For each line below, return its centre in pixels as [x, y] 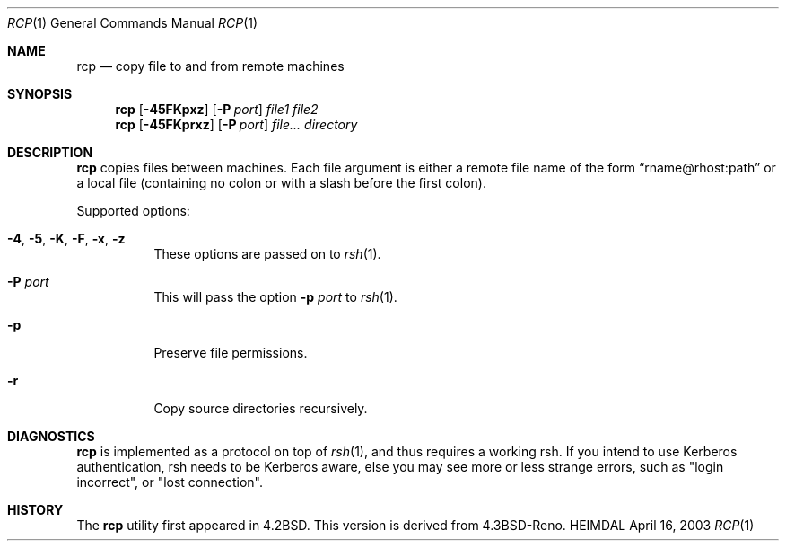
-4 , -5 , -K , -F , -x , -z [66, 239]
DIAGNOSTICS [51, 436]
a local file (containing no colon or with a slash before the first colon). [281, 183]
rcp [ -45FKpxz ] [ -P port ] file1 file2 [217, 109]
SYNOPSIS [40, 94]
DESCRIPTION [50, 152]
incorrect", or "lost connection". [170, 482]
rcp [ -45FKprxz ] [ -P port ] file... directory [236, 124]
